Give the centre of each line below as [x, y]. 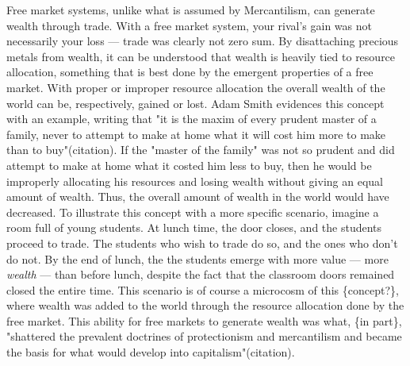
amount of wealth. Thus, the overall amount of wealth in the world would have [198, 196]
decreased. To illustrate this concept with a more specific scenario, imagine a [193, 212]
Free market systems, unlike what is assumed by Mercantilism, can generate [191, 10]
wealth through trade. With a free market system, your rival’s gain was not [189, 25]
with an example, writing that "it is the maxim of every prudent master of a [192, 119]
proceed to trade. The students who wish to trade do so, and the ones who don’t [202, 243]
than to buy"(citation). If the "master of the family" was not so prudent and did [201, 150]
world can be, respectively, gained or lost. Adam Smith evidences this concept [195, 103]
